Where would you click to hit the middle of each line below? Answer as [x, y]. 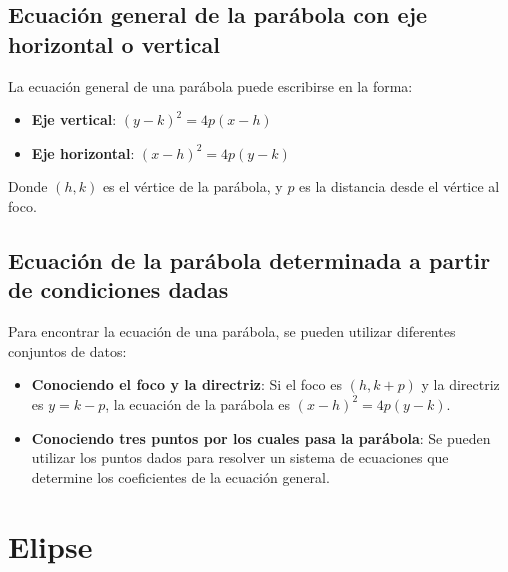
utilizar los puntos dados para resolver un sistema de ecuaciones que [240, 457]
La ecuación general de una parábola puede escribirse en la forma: [210, 85]
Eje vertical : [74, 119]
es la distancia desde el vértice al [399, 186]
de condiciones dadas [118, 289]
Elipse [50, 545]
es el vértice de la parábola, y [192, 186]
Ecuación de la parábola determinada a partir [249, 259]
